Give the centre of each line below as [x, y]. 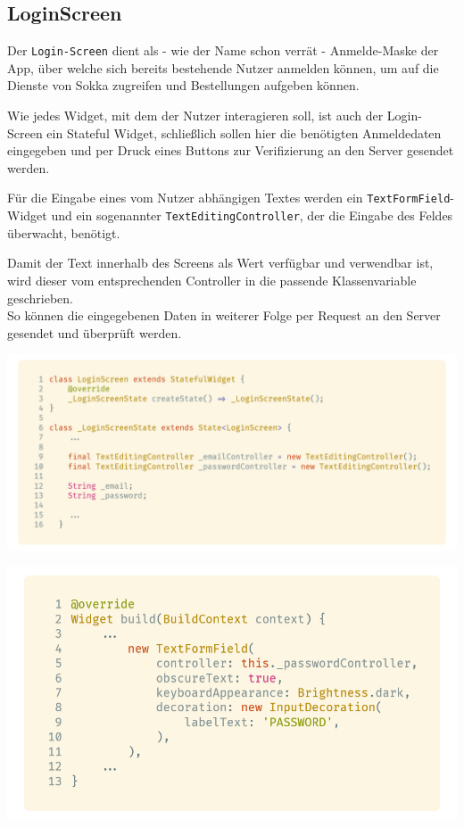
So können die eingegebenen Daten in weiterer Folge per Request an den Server [224, 315]
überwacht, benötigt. [64, 232]
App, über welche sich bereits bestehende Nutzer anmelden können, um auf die [223, 67]
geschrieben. [41, 298]
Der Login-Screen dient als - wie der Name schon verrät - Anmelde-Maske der [223, 50]
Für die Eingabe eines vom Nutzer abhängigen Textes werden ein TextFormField [229, 198]
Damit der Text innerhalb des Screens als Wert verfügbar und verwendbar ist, [220, 263]
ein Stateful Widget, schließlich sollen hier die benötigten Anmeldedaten [244, 132]
